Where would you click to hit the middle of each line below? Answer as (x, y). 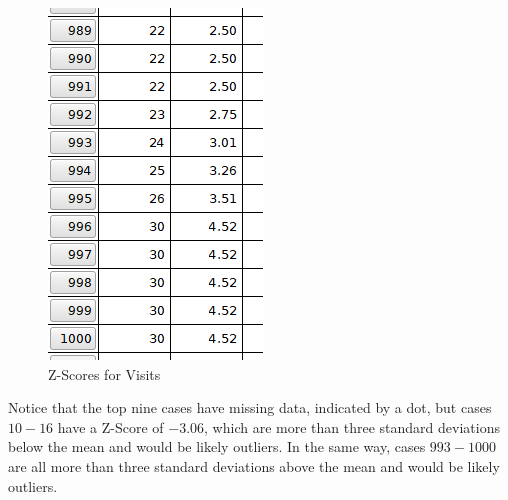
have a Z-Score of (110, 426)
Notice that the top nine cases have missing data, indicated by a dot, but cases (250, 407)
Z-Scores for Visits (104, 373)
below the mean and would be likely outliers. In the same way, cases (217, 446)
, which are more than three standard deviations (352, 426)
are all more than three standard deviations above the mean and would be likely (254, 465)
